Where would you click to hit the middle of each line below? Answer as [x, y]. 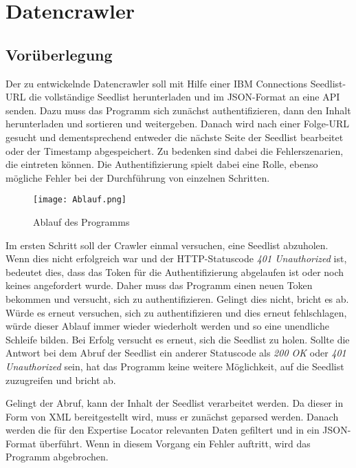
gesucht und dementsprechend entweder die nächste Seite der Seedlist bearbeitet [175, 137]
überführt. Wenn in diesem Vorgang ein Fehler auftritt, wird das [175, 443]
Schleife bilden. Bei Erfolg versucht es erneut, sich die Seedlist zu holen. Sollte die [178, 339]
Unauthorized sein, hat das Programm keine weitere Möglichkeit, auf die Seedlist [175, 366]
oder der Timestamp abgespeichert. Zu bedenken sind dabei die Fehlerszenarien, [175, 150]
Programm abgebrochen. [57, 457]
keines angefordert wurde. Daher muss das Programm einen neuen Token [159, 285]
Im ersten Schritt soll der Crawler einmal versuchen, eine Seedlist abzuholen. [167, 245]
